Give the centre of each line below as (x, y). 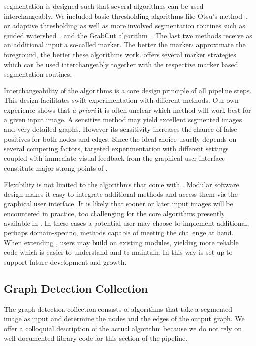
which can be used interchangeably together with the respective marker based (121, 64)
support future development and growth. (65, 261)
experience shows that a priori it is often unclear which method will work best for (128, 109)
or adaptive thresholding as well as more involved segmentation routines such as (125, 25)
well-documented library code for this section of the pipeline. (96, 338)
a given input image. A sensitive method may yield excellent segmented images (123, 119)
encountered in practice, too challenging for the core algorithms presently (114, 213)
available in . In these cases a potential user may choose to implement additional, (127, 223)
